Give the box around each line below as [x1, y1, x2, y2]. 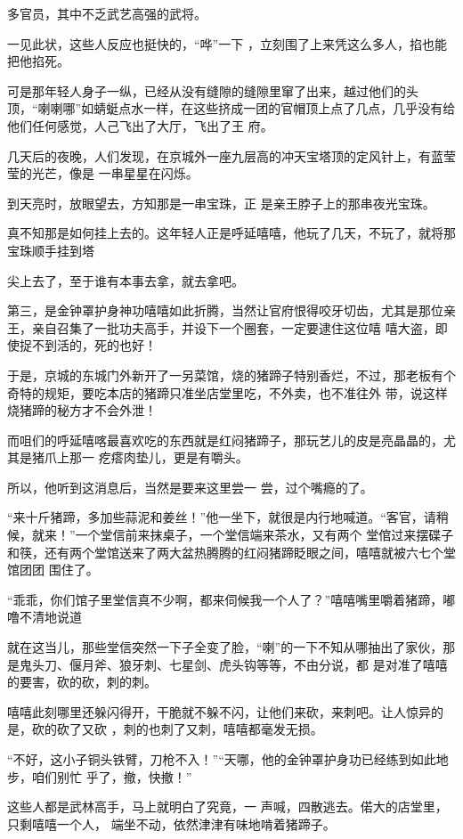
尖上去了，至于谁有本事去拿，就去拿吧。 [7, 271, 244, 289]
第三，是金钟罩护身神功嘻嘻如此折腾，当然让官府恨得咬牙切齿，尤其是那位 [7, 301, 443, 320]
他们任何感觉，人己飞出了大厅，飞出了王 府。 [7, 116, 273, 134]
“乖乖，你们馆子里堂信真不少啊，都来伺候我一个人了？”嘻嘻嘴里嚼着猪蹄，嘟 [7, 590, 456, 608]
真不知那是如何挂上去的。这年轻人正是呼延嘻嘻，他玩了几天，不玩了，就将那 [7, 224, 456, 242]
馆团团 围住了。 [7, 560, 99, 579]
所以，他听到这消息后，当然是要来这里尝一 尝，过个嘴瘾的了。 [7, 477, 373, 496]
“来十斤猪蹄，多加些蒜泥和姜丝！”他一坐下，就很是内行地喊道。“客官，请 [7, 508, 436, 526]
